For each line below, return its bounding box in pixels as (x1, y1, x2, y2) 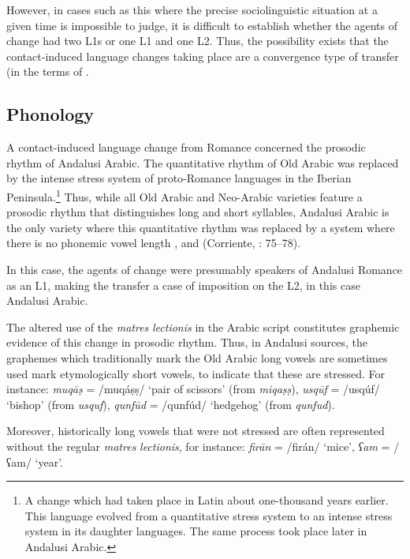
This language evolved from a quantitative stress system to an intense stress (24, 507, 393, 523)
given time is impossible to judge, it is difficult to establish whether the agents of (6, 17, 397, 33)
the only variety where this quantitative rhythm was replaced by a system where (6, 219, 395, 235)
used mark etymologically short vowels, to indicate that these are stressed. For (6, 365, 385, 381)
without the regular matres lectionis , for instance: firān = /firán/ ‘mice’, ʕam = (6, 437, 390, 454)
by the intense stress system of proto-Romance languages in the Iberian (6, 170, 352, 186)
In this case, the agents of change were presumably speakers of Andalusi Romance (6, 261, 403, 277)
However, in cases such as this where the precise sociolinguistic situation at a (6, 2, 378, 17)
